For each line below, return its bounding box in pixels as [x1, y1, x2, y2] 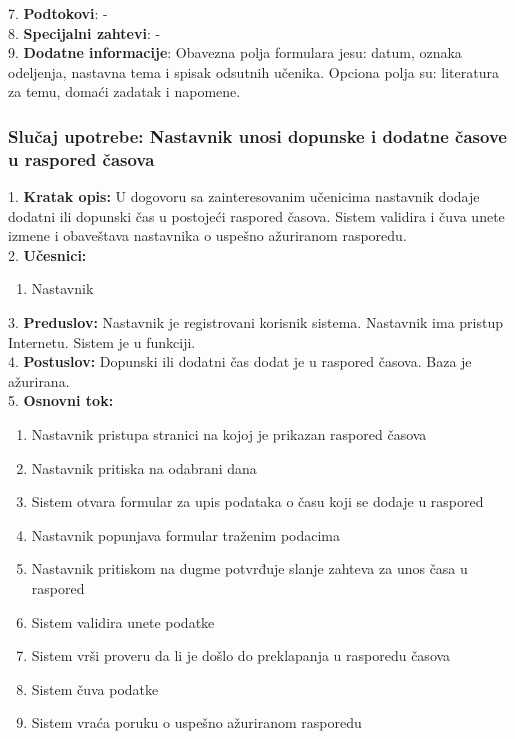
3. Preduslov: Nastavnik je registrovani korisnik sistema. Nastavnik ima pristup [8, 312, 504, 333]
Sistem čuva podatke [31, 678, 159, 699]
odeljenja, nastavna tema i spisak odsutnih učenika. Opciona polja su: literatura [8, 61, 499, 82]
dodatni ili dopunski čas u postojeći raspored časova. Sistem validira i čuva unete [8, 205, 505, 226]
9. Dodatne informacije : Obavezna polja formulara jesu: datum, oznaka [8, 42, 462, 63]
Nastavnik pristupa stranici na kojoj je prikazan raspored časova [31, 424, 427, 445]
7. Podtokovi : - [8, 3, 108, 23]
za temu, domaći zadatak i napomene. [8, 81, 241, 102]
